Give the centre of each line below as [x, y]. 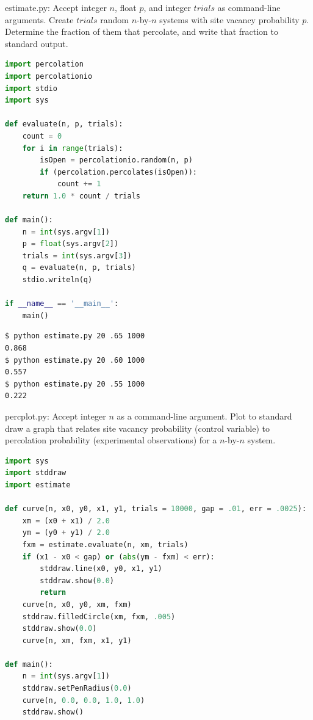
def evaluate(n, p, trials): [64, 124]
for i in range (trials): [73, 148]
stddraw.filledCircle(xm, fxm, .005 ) [99, 616]
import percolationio [49, 76]
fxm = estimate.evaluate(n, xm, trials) [105, 544]
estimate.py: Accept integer [56, 7]
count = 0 [42, 136]
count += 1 [79, 184]
